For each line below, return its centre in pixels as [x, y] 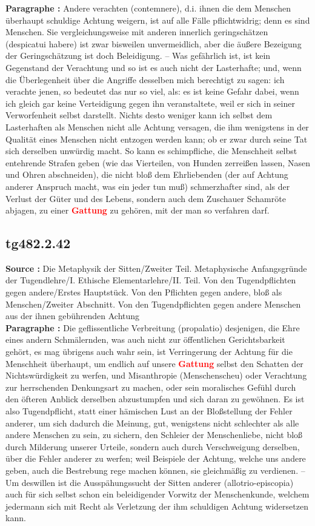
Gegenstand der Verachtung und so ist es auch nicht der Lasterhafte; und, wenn [154, 67]
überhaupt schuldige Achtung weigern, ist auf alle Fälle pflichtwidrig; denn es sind [158, 20]
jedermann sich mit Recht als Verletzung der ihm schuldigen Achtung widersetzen [157, 506]
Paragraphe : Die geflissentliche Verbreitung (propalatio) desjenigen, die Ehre [153, 327]
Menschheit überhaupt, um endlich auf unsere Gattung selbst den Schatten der [154, 363]
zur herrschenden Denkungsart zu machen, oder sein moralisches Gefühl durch [151, 387]
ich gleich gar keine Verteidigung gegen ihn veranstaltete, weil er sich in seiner [150, 103]
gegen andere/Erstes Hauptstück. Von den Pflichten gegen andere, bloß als [144, 292]
